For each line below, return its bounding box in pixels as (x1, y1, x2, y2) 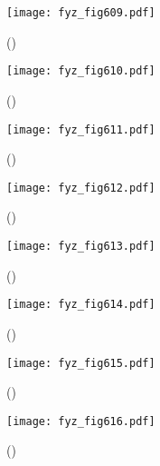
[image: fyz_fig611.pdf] (6, 123, 155, 136)
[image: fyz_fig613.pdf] (6, 240, 155, 253)
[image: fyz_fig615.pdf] (6, 356, 155, 370)
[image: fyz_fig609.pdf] (6, 6, 155, 19)
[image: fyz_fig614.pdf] (6, 298, 155, 312)
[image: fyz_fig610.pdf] (6, 64, 155, 78)
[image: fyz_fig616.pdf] (6, 414, 155, 428)
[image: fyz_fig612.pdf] (6, 181, 155, 194)
